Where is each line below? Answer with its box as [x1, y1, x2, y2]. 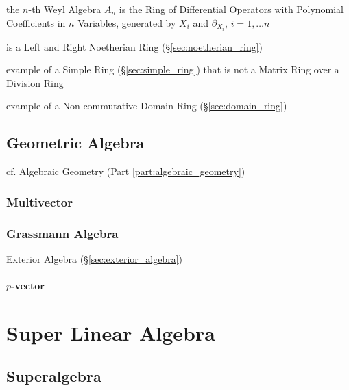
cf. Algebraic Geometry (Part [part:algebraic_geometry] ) [6, 164, 245, 179]
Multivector [6, 193, 73, 210]
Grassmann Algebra [6, 224, 119, 242]
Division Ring [6, 75, 64, 90]
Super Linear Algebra [6, 318, 215, 346]
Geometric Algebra [6, 132, 145, 153]
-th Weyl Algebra [28, 2, 101, 16]
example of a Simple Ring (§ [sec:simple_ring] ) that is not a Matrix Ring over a [6, 62, 339, 77]
